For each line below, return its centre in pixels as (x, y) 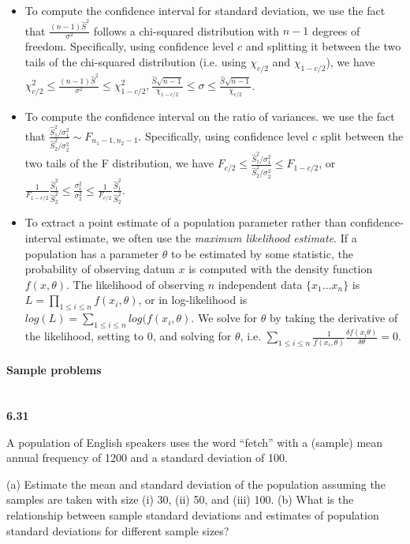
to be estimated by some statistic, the (262, 253)
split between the (362, 135)
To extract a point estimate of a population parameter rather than (186, 222)
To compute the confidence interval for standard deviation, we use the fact (205, 10)
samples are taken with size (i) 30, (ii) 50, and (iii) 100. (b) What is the (180, 499)
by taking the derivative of (334, 318)
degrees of (336, 30)
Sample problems (54, 370)
